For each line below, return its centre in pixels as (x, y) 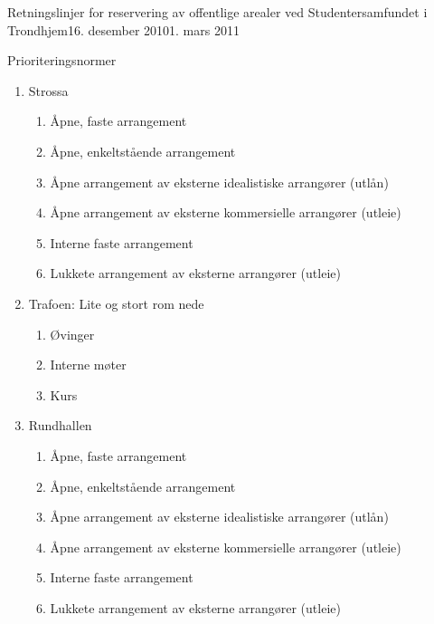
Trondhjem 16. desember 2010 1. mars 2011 (123, 29)
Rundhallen (60, 425)
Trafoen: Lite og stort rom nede (116, 303)
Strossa (48, 90)
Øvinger (72, 334)
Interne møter (88, 365)
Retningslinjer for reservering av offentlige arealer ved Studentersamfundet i (217, 12)
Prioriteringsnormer (62, 60)
